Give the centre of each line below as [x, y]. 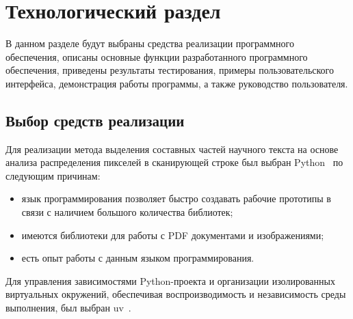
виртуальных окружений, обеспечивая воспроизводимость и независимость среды [176, 294]
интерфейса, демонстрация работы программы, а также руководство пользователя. [177, 83]
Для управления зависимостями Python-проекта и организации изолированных [170, 280]
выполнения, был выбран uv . [68, 308]
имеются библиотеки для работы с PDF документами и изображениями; [173, 235]
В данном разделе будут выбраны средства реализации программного [150, 43]
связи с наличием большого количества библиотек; [127, 212]
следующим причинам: [53, 175]
